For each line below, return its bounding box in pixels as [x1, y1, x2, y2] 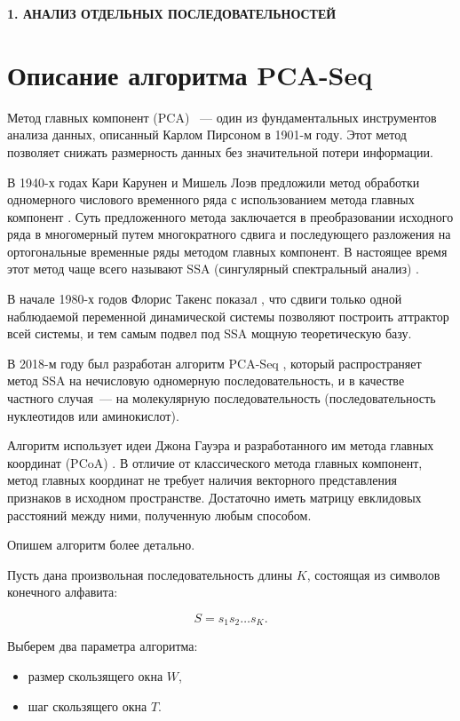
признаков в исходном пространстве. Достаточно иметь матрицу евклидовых [7, 488, 422, 506]
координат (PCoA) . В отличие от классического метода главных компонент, [7, 453, 423, 471]
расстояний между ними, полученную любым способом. [7, 505, 312, 524]
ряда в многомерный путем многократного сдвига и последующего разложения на [7, 225, 451, 243]
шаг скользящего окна [28, 696, 147, 715]
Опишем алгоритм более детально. [7, 535, 195, 554]
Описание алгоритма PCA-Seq [7, 56, 373, 92]
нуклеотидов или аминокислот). [7, 406, 179, 424]
